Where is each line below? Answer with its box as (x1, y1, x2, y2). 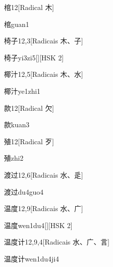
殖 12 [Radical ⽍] (4, 136, 54, 146)
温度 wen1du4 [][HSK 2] (4, 220, 73, 230)
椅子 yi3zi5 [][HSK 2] (4, 52, 64, 62)
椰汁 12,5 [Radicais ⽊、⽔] (4, 69, 83, 79)
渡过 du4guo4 (4, 186, 44, 197)
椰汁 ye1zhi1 (4, 85, 41, 96)
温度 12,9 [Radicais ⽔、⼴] (4, 203, 83, 214)
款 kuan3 (4, 119, 29, 130)
